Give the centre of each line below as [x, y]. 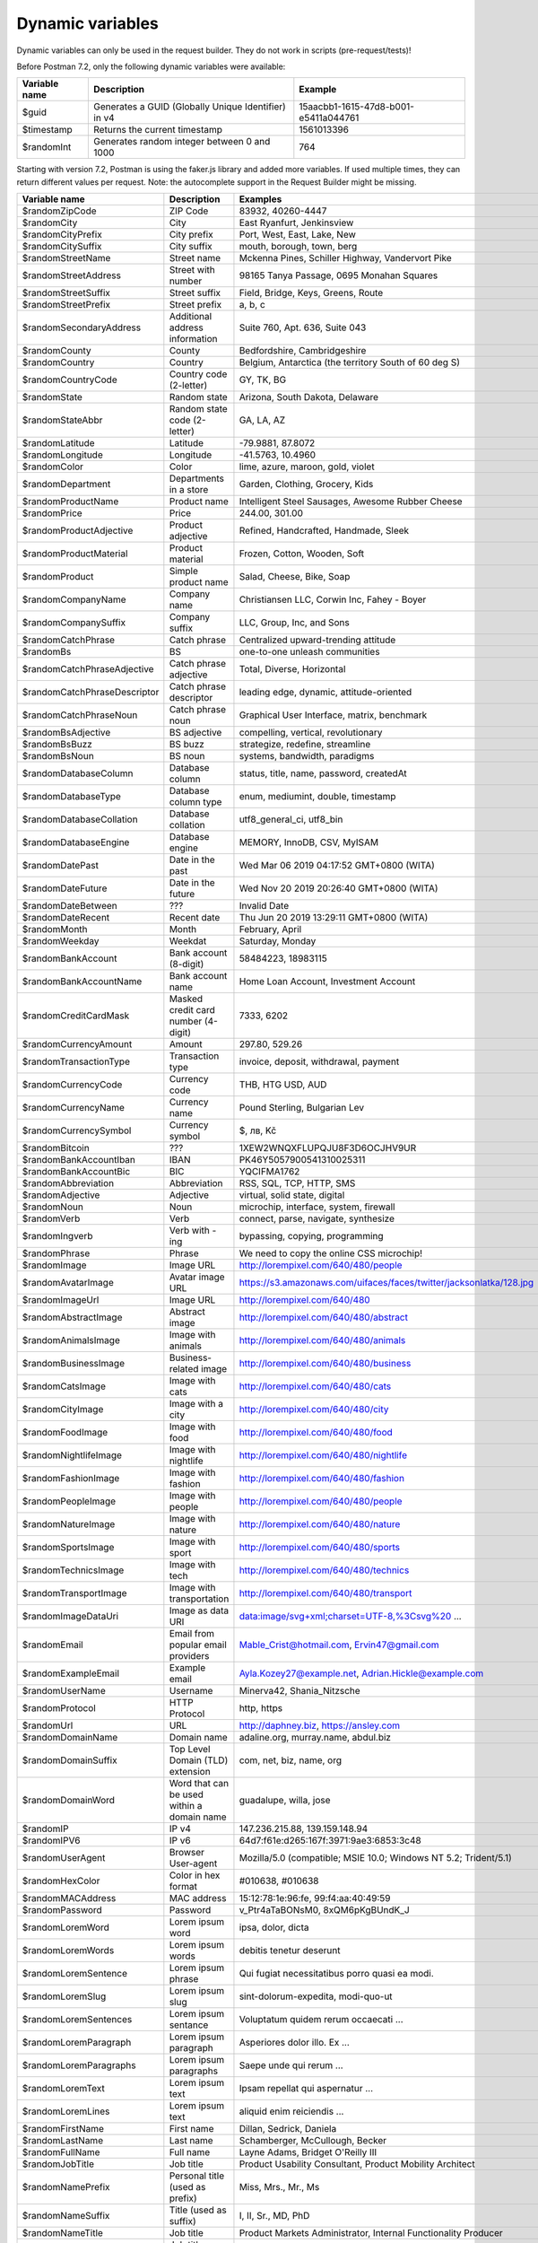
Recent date [195, 918]
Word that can [199, 1784]
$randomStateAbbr [62, 420]
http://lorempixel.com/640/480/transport [325, 1593]
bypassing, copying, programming [312, 1236]
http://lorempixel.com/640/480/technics [324, 1570]
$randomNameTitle [62, 2233]
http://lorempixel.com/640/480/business [325, 1364]
